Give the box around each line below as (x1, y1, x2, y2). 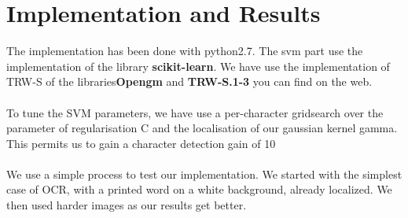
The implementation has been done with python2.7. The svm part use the (6, 42, 363, 59)
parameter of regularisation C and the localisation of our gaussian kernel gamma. (6, 120, 398, 136)
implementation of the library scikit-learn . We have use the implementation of (6, 57, 390, 74)
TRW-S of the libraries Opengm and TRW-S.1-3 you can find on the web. (6, 73, 373, 90)
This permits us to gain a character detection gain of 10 (6, 135, 276, 151)
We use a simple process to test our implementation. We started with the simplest (6, 165, 402, 182)
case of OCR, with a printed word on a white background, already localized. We (6, 181, 392, 198)
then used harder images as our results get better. (6, 197, 247, 213)
